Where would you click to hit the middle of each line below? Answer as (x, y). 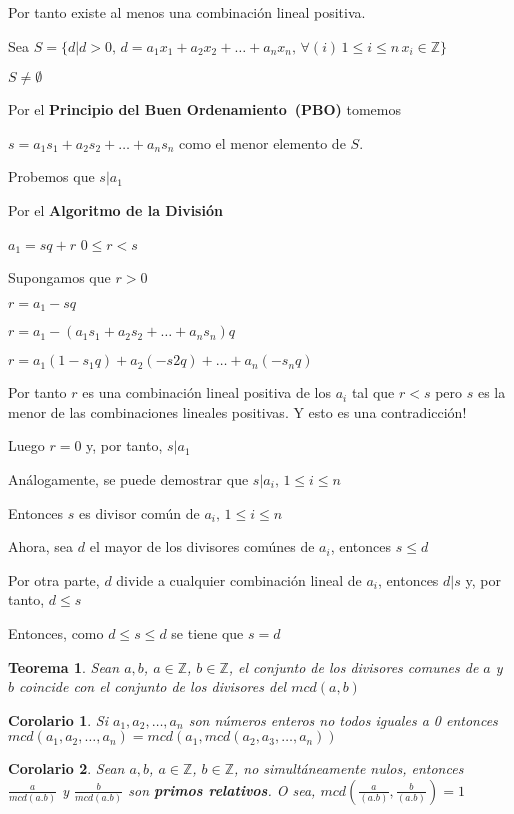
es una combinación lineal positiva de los (206, 392)
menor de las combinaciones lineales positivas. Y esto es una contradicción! (237, 411)
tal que (373, 392)
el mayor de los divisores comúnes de (202, 546)
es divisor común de (139, 512)
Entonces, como (56, 632)
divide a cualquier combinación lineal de (239, 579)
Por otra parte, (54, 579)
